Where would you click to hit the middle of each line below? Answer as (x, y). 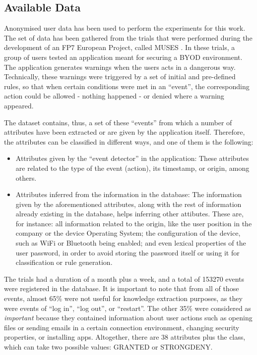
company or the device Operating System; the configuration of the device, (128, 233)
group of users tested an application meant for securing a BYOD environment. (123, 57)
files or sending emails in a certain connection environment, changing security (122, 327)
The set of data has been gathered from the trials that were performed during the (128, 37)
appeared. (19, 105)
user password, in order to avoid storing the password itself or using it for (128, 252)
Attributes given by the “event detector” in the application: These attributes (132, 158)
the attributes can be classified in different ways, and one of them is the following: (129, 141)
